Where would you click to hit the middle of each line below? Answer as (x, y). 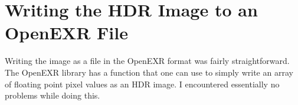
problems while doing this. (53, 95)
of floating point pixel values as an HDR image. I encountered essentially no (142, 84)
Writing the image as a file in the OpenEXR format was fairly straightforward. (147, 61)
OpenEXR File (66, 33)
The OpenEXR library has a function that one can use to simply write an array (149, 72)
